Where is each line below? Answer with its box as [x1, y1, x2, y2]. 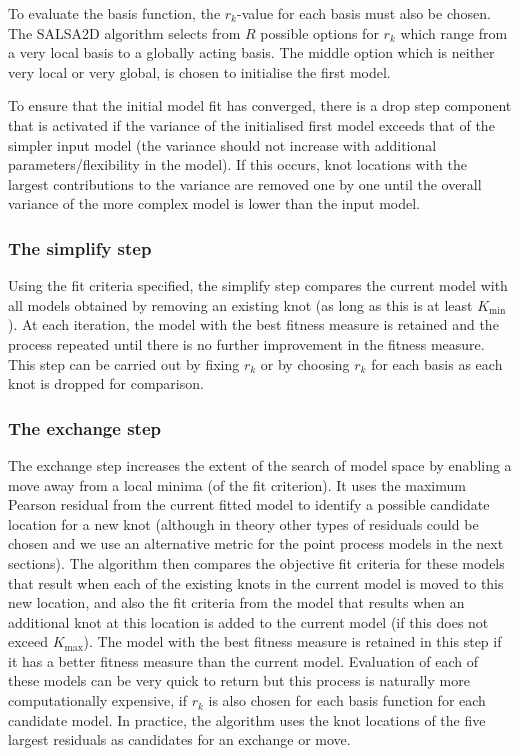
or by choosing [260, 353, 350, 374]
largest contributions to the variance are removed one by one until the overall [8, 173, 482, 194]
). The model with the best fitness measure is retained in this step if [83, 631, 502, 652]
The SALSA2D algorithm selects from [8, 22, 241, 43]
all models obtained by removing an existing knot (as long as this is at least [8, 294, 473, 315]
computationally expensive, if [8, 690, 187, 711]
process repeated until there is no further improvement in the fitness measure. [8, 333, 485, 354]
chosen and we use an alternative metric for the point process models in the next [8, 533, 504, 554]
